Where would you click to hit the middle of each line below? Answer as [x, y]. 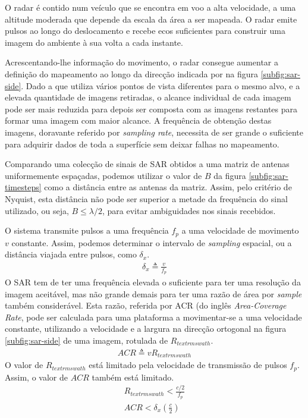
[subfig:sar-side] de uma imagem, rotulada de [87, 340]
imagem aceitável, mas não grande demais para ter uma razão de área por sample [153, 293]
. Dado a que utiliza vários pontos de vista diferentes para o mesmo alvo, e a [161, 85]
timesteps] [23, 187]
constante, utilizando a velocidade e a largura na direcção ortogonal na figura [146, 329]
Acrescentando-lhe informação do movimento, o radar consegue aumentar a [142, 62]
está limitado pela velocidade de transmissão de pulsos [188, 365]
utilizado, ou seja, [37, 210]
